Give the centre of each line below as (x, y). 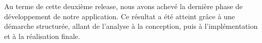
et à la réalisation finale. (42, 36)
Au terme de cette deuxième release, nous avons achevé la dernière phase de (124, 6)
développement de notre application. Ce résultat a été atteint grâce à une (120, 16)
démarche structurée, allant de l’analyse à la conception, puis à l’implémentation (131, 26)
